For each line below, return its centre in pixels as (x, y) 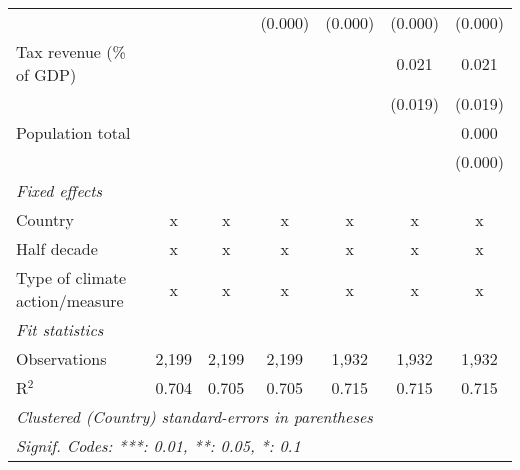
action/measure (70, 300)
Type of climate (71, 277)
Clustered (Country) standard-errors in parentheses (194, 416)
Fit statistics (60, 329)
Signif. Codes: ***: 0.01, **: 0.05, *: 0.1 (158, 445)
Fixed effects (59, 190)
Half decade (57, 248)
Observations (61, 358)
